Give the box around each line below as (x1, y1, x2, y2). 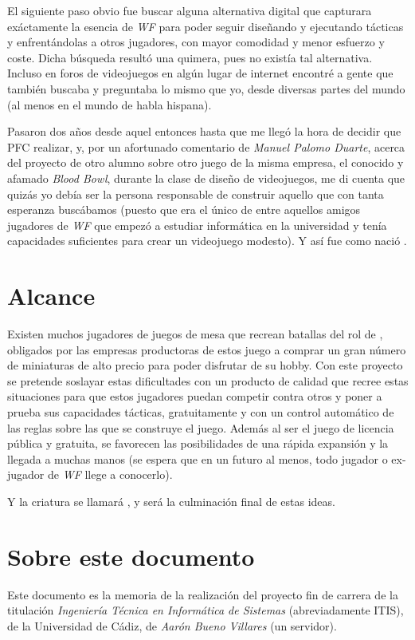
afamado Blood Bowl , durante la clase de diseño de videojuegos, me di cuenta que (7, 169, 405, 186)
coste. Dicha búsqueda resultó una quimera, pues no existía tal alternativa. (7, 49, 373, 65)
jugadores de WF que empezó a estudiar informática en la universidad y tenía (7, 216, 387, 233)
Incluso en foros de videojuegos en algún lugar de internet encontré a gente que (7, 65, 393, 81)
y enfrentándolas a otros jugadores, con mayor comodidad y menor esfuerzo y (7, 34, 385, 50)
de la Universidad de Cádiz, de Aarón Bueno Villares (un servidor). (7, 617, 337, 634)
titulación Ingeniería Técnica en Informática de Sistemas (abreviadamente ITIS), (7, 602, 404, 618)
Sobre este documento (7, 539, 255, 572)
